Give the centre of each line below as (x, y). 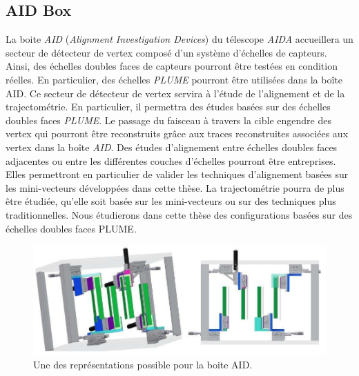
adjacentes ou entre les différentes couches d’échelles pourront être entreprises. (171, 160)
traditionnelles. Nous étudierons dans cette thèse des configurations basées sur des (179, 214)
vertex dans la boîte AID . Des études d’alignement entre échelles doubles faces (172, 147)
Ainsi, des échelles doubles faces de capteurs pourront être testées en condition (172, 66)
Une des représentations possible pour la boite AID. (143, 365)
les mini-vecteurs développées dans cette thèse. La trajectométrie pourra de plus (175, 187)
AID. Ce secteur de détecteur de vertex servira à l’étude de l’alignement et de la (175, 93)
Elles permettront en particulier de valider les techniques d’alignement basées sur (177, 174)
